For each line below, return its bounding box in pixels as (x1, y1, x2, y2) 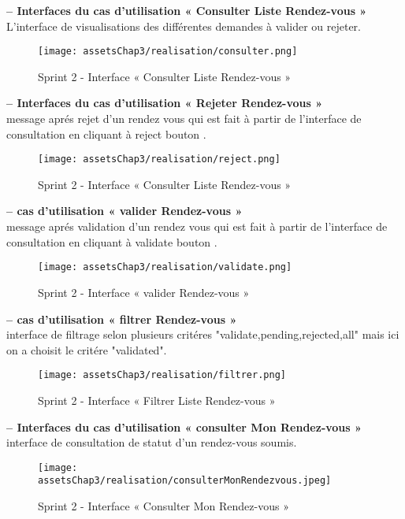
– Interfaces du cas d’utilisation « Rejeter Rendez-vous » (6, 95, 323, 111)
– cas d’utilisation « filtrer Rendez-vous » (6, 310, 237, 327)
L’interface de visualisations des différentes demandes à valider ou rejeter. (6, 17, 361, 34)
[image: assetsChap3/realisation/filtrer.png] (38, 369, 286, 381)
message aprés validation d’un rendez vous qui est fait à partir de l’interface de (6, 218, 388, 235)
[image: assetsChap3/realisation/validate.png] (38, 261, 292, 273)
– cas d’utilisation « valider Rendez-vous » (6, 202, 243, 219)
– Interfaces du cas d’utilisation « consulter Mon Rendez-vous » (6, 418, 362, 435)
